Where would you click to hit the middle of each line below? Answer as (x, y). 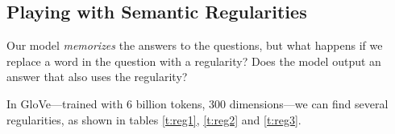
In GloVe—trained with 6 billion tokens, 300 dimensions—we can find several (197, 103)
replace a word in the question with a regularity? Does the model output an (194, 61)
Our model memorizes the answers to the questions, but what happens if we (195, 45)
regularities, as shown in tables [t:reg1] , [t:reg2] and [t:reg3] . (154, 119)
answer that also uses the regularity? (97, 77)
